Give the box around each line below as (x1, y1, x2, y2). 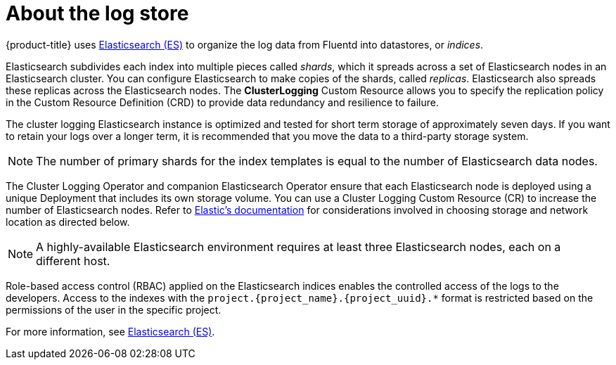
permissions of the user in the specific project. (6, 303, 222, 316)
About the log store (6, 1, 189, 25)
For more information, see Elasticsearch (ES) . (6, 325, 215, 338)
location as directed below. (6, 215, 130, 228)
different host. (36, 253, 110, 268)
